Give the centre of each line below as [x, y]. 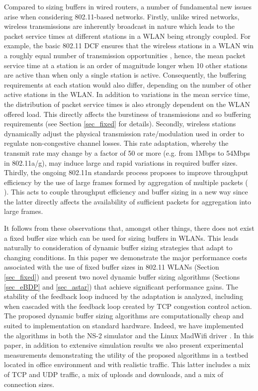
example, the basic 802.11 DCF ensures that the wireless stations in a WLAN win [129, 46]
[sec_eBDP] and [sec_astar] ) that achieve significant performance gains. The [121, 286]
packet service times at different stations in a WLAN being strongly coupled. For [127, 36]
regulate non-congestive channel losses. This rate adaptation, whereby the [116, 143]
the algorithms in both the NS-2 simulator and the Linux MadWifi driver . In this [129, 335]
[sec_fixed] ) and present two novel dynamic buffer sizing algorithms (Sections [122, 277]
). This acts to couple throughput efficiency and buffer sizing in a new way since [126, 192]
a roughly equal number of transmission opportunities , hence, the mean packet [125, 55]
